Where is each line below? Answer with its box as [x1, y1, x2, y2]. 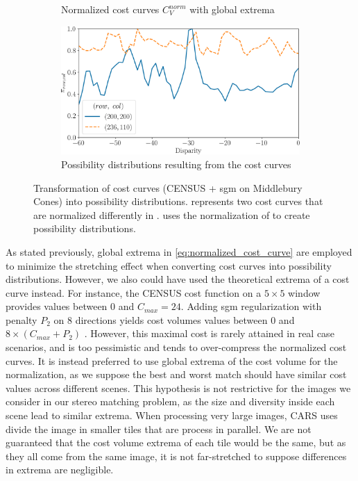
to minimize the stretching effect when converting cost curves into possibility [6, 258, 332, 272]
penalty [6, 312, 37, 327]
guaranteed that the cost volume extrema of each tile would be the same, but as [6, 435, 346, 450]
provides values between [6, 299, 108, 313]
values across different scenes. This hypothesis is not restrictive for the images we [6, 380, 351, 395]
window [288, 285, 321, 300]
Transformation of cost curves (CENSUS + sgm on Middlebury [33, 180, 302, 195]
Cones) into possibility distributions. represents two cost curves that [33, 194, 323, 209]
